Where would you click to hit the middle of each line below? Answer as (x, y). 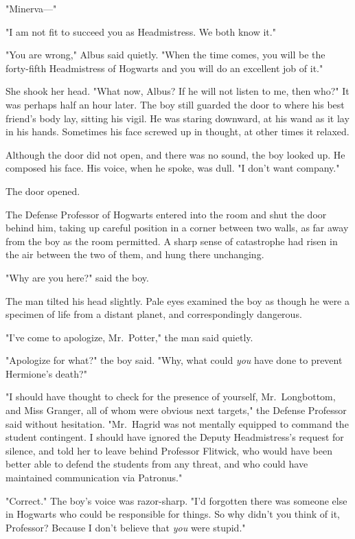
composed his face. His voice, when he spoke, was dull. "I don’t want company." (173, 168)
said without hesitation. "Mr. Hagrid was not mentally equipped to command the (177, 423)
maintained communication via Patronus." (94, 478)
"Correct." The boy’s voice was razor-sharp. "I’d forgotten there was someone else (176, 500)
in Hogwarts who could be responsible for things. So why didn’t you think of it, (173, 514)
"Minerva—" (31, 8)
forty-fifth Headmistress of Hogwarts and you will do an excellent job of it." (164, 68)
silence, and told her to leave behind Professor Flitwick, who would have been (169, 450)
